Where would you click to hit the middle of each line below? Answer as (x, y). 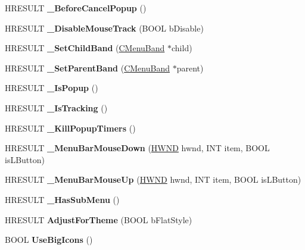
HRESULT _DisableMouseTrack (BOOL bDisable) (104, 28)
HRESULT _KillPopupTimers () (70, 128)
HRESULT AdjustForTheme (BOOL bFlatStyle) (99, 219)
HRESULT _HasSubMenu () (62, 199)
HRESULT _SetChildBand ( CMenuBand (85, 48)
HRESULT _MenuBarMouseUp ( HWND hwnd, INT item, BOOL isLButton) (153, 179)
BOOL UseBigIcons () (49, 240)
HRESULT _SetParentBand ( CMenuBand (87, 68)
